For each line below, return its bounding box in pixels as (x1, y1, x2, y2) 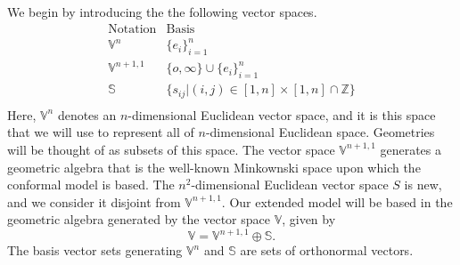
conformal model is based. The (7, 175, 175, 194)
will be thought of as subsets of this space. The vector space (7, 140, 335, 158)
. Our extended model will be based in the (221, 192, 453, 211)
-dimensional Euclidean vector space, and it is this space (127, 105, 436, 124)
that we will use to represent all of (7, 123, 194, 141)
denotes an (57, 105, 117, 124)
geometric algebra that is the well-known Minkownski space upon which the (7, 157, 421, 176)
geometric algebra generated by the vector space (7, 210, 270, 229)
